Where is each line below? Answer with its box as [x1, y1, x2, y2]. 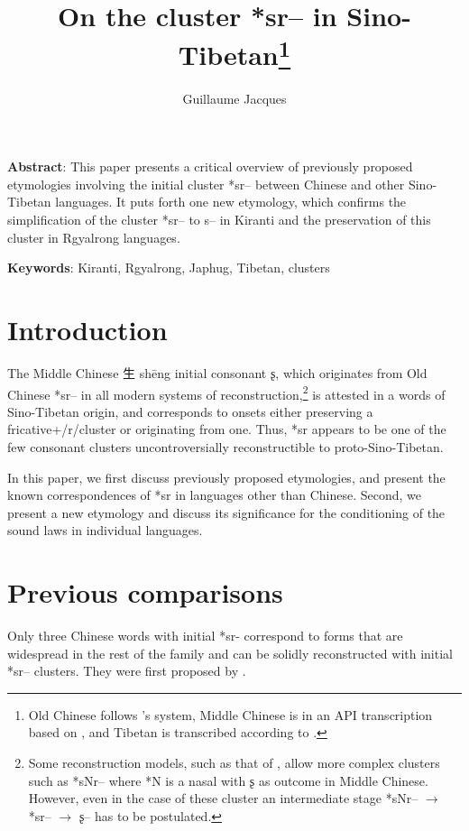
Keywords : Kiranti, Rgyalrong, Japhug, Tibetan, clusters [7, 258, 330, 277]
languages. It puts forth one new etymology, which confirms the [55, 192, 407, 211]
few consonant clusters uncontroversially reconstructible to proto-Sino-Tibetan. [7, 437, 444, 456]
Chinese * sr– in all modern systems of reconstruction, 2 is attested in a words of [7, 382, 446, 403]
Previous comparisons [7, 574, 283, 611]
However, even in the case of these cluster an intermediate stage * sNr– [28, 789, 418, 808]
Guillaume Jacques [182, 88, 287, 107]
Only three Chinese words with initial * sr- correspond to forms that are [7, 626, 403, 645]
